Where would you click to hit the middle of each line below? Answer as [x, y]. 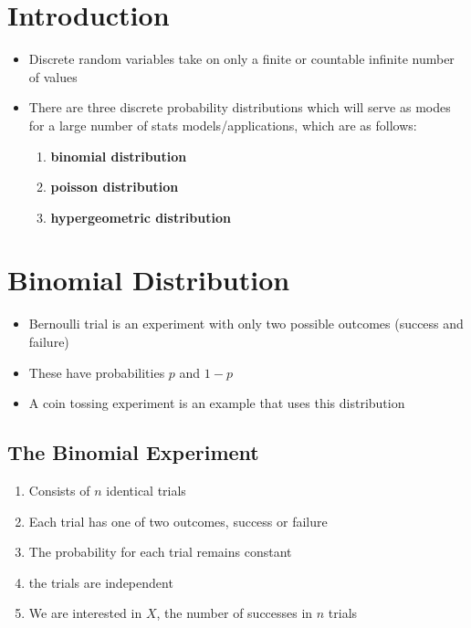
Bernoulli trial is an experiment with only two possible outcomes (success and [246, 324]
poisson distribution [115, 187]
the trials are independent [101, 582]
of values [53, 76]
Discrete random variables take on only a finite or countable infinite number [241, 59]
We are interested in [85, 613]
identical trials [146, 490]
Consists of [59, 490]
